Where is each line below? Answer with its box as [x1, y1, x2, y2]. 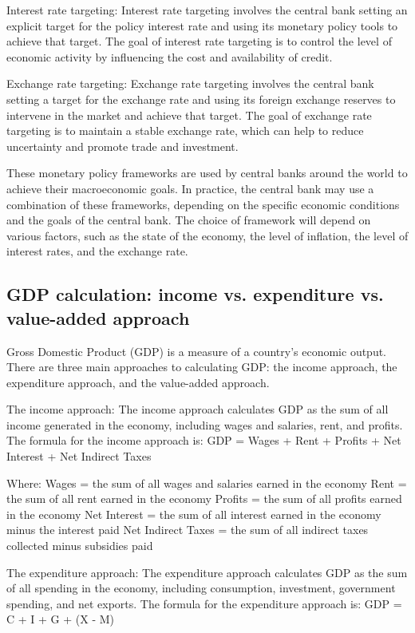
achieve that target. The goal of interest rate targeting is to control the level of [6, 33, 392, 49]
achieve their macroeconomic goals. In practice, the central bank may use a [6, 180, 374, 196]
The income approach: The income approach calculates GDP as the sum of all [6, 401, 389, 417]
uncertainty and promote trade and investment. [6, 137, 239, 154]
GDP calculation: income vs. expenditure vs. [6, 282, 384, 307]
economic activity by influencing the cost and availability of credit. [6, 48, 333, 65]
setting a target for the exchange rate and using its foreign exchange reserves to [6, 90, 396, 107]
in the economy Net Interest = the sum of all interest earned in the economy [6, 505, 381, 522]
